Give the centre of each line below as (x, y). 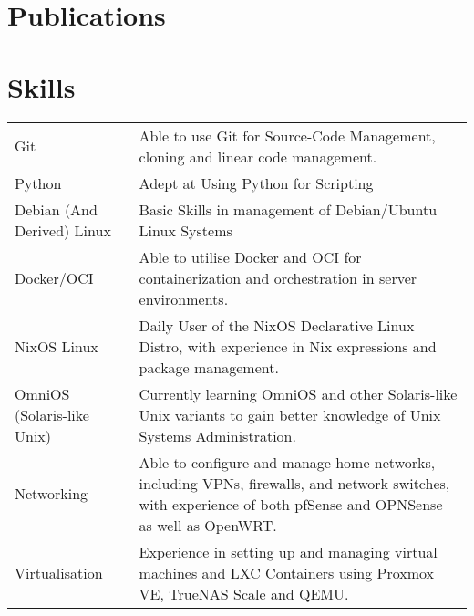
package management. (209, 367)
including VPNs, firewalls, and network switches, (294, 483)
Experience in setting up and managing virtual (288, 551)
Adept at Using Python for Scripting (256, 183)
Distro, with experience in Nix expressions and (288, 346)
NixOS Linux (57, 346)
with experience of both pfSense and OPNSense (291, 504)
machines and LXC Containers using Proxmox (287, 572)
